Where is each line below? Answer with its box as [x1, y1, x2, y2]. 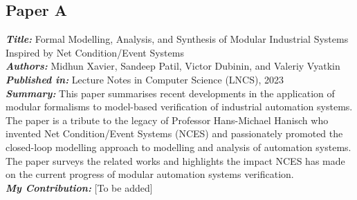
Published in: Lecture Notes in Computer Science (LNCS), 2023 [6, 72, 284, 86]
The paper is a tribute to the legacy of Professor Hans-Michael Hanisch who [6, 112, 329, 127]
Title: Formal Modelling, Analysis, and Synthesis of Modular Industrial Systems [6, 32, 349, 46]
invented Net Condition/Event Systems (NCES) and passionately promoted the [6, 126, 343, 141]
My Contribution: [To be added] [6, 180, 153, 194]
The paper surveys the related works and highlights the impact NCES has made [6, 153, 345, 168]
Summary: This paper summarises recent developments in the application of [6, 86, 335, 100]
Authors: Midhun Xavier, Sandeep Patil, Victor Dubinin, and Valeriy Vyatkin [6, 59, 340, 73]
